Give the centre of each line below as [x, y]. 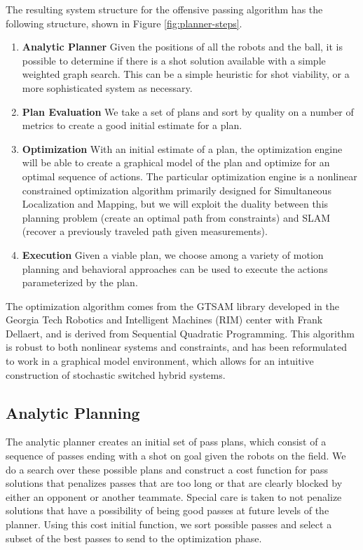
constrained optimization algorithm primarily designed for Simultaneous [177, 190]
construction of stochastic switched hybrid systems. [116, 374]
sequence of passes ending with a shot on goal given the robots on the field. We [176, 456]
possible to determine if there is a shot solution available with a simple [174, 60]
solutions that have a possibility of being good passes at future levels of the [167, 510]
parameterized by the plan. [80, 282]
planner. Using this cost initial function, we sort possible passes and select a [169, 524]
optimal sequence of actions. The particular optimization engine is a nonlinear [190, 176]
